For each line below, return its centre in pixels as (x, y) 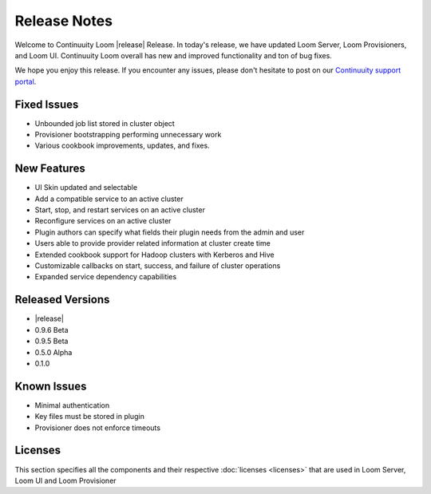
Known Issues (51, 386)
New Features (50, 169)
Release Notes (64, 21)
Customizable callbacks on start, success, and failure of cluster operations (158, 266)
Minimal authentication (72, 405)
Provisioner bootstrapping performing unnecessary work (128, 135)
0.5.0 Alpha (53, 352)
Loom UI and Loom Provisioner (65, 480)
